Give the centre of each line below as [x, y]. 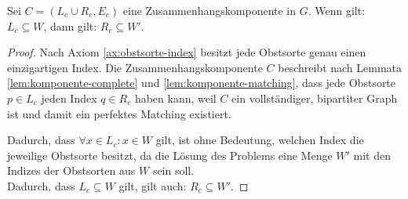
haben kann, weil [175, 98]
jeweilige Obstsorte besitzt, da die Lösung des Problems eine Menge [170, 155]
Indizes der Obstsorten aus [71, 170]
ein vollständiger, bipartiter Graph [315, 98]
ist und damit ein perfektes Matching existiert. [119, 113]
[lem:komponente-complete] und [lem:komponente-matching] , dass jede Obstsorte [202, 83]
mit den [372, 155]
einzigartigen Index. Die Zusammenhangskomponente [135, 67]
